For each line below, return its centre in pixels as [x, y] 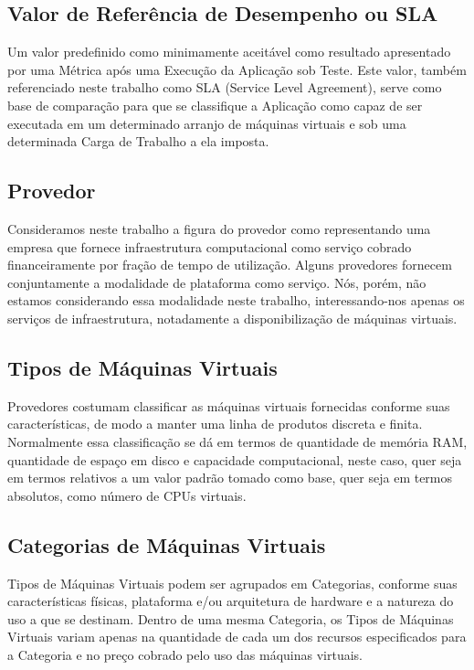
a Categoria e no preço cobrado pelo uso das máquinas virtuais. [185, 654]
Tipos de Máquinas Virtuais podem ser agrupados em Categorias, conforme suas [232, 583]
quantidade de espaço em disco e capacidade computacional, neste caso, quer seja [235, 459]
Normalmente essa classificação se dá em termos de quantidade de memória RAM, [237, 441]
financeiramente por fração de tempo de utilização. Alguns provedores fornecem [230, 265]
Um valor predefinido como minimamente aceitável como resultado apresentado [229, 52]
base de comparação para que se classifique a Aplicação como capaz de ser [215, 105]
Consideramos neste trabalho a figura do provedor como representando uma [219, 228]
